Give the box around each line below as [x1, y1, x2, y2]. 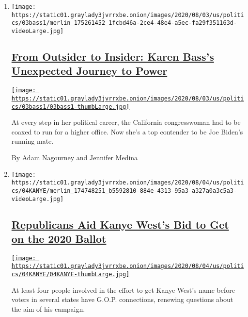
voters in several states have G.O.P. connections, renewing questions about [11, 294, 233, 304]
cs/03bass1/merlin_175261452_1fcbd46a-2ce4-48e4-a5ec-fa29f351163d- [11, 19, 237, 27]
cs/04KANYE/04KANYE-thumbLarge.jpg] [11, 271, 130, 278]
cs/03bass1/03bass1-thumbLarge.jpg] [11, 103, 130, 110]
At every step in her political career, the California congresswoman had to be [11, 117, 241, 127]
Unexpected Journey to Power [11, 63, 168, 78]
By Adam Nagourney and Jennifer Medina [11, 152, 138, 162]
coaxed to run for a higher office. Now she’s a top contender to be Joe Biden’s [11, 126, 243, 136]
